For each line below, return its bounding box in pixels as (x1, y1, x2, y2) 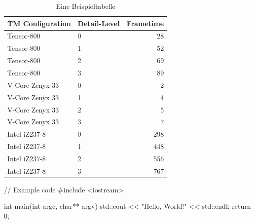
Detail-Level (77, 18, 120, 28)
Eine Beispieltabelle (56, 1, 115, 11)
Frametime (126, 18, 164, 28)
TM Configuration (7, 18, 71, 28)
